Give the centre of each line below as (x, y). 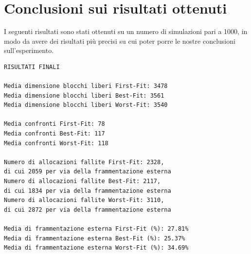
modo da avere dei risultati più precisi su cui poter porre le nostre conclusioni (120, 41)
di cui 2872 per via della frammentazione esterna (88, 210)
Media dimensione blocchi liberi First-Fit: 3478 (86, 86)
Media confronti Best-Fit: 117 (54, 134)
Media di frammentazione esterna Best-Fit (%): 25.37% (95, 238)
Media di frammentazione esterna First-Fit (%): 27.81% (96, 229)
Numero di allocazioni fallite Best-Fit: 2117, (82, 181)
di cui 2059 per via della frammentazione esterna (88, 172)
